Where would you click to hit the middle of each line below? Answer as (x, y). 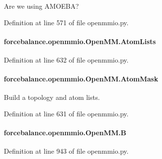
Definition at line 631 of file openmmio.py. (66, 113)
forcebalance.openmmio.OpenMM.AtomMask (81, 79)
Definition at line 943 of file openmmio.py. (66, 151)
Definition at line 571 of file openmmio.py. (66, 22)
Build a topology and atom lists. (52, 97)
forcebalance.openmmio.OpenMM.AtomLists (80, 41)
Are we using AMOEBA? (41, 6)
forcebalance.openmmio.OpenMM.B (65, 133)
